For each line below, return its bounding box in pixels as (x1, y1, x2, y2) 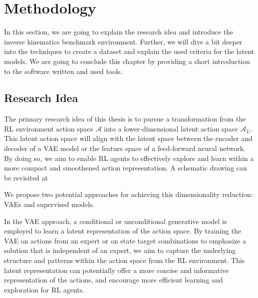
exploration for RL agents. (4, 284, 85, 294)
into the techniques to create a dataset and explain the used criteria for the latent (4, 46, 255, 56)
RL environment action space (4, 123, 93, 133)
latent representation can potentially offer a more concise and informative (4, 264, 229, 275)
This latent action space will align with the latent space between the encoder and (4, 133, 253, 143)
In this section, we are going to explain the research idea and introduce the (4, 26, 234, 37)
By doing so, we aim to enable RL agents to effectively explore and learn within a (4, 152, 254, 163)
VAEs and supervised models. (4, 199, 95, 209)
